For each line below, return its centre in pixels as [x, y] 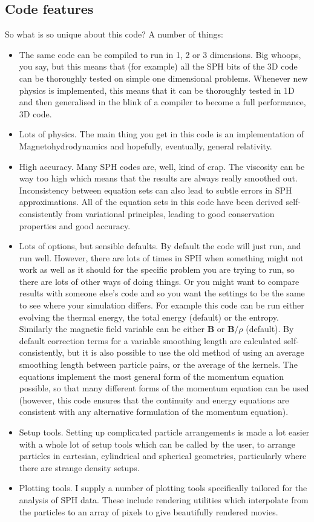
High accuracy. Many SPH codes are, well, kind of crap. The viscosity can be [162, 166]
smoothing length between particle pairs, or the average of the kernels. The [158, 364]
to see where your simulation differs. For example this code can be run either [162, 305]
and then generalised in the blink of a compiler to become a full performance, [162, 102]
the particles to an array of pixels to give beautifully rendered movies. [149, 511]
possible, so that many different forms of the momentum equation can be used [164, 388]
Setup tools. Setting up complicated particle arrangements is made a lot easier [164, 432]
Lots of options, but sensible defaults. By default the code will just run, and [160, 246]
